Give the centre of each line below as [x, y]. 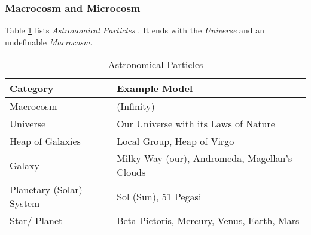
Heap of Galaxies [45, 141]
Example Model [155, 88]
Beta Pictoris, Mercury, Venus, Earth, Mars [208, 221]
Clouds [131, 172]
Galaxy [25, 165]
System [25, 203]
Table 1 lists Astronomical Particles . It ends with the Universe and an [135, 30]
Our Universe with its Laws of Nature [196, 124]
